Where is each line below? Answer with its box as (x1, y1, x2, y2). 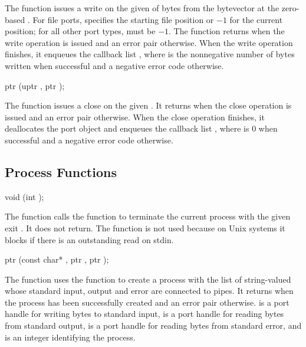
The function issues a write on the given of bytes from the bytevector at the (5, 2, 279, 14)
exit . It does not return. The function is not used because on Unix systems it (5, 221, 285, 234)
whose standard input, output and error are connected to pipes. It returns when (5, 284, 294, 297)
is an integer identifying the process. (5, 330, 136, 343)
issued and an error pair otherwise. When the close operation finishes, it (5, 110, 265, 123)
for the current (229, 13, 283, 25)
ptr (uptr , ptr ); (5, 79, 65, 91)
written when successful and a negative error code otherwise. (5, 59, 224, 71)
